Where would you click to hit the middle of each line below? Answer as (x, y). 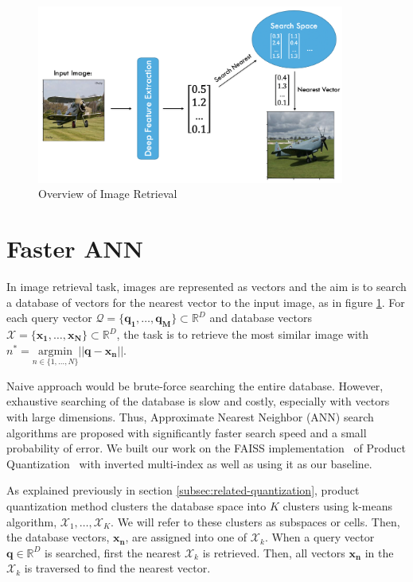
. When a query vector (319, 537)
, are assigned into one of (186, 537)
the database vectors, (58, 537)
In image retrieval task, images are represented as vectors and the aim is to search (206, 287)
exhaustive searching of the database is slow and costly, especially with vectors (198, 401)
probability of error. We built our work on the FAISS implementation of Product (206, 448)
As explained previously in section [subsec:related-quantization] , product (183, 490)
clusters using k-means (338, 505)
